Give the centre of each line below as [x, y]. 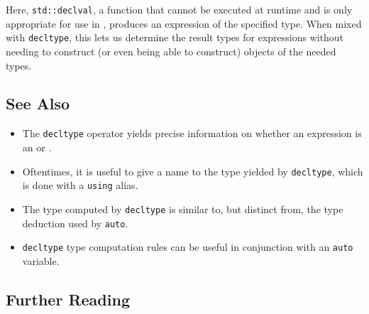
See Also [38, 103]
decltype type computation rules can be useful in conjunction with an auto [188, 247]
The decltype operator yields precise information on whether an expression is [192, 133]
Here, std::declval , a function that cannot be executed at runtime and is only [179, 9]
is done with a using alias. [80, 185]
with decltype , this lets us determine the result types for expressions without [175, 37]
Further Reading [68, 299]
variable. [41, 260]
